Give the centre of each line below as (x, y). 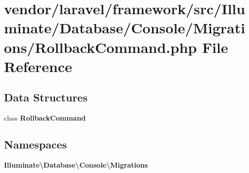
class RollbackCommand (45, 118)
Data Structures (46, 97)
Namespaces (35, 144)
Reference (38, 66)
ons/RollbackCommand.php (100, 47)
